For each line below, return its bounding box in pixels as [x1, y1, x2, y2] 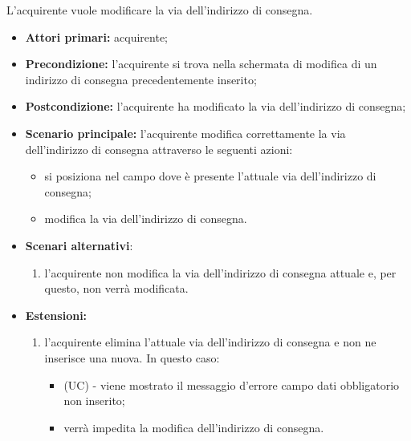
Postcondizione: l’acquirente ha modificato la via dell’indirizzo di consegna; [25, 98, 406, 115]
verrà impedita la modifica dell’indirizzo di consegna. [63, 419, 324, 435]
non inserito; [63, 392, 125, 409]
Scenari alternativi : [25, 237, 133, 253]
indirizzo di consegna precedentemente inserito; [25, 71, 257, 87]
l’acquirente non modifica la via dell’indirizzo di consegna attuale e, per [44, 264, 397, 281]
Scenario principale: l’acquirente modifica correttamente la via [25, 124, 346, 141]
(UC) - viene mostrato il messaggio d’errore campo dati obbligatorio [63, 376, 400, 393]
